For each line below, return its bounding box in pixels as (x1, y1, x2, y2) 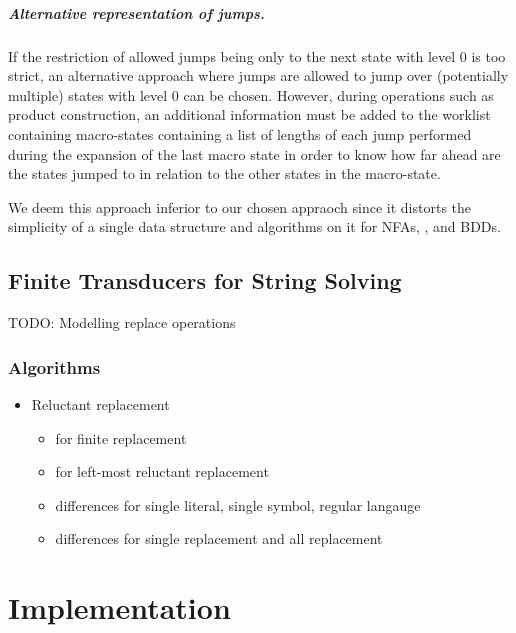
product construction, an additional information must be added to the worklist (8, 104, 491, 125)
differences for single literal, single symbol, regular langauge (55, 494, 421, 515)
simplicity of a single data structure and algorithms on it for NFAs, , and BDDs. (8, 216, 501, 237)
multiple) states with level (8, 84, 168, 105)
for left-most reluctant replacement (55, 461, 269, 482)
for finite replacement (55, 427, 187, 448)
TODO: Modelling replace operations (8, 312, 236, 333)
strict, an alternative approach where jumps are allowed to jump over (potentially (8, 65, 509, 86)
